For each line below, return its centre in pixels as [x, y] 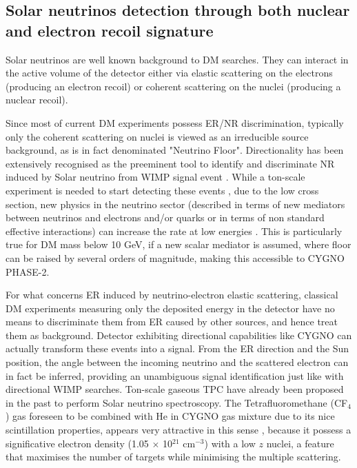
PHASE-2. [28, 271]
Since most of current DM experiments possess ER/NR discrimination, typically [175, 122]
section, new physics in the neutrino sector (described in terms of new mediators [175, 204]
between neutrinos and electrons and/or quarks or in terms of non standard [165, 217]
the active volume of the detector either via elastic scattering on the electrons [169, 73]
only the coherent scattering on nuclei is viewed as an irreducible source [157, 136]
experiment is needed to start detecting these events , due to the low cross [162, 190]
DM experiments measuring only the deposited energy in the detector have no [170, 308]
